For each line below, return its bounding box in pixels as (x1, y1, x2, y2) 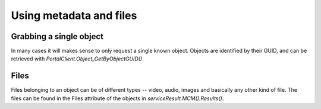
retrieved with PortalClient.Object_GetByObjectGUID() (11, 55, 143, 62)
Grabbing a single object (11, 31, 104, 41)
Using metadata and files (11, 9, 137, 22)
